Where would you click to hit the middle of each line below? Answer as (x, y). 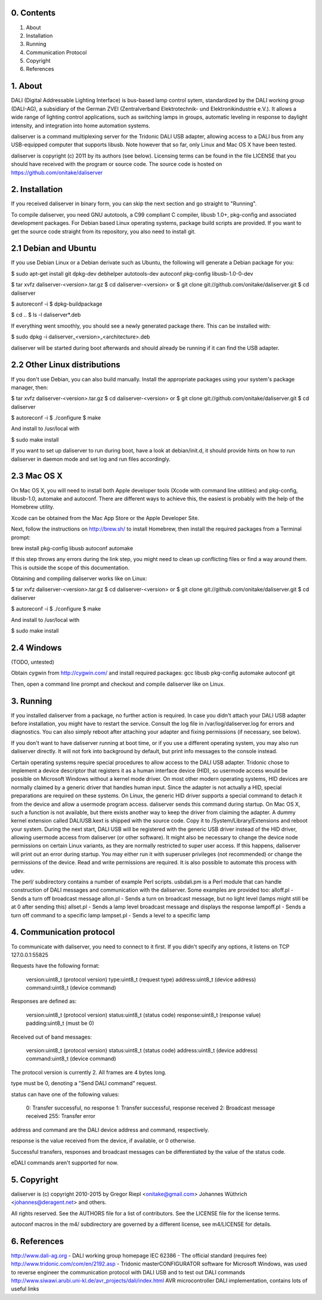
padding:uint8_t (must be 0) (60, 1023)
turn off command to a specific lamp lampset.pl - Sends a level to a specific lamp (111, 915)
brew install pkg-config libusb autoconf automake (72, 548)
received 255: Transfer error (61, 1116)
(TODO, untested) (33, 662)
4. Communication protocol (63, 932)
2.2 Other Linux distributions (66, 365)
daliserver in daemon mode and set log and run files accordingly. (91, 459)
